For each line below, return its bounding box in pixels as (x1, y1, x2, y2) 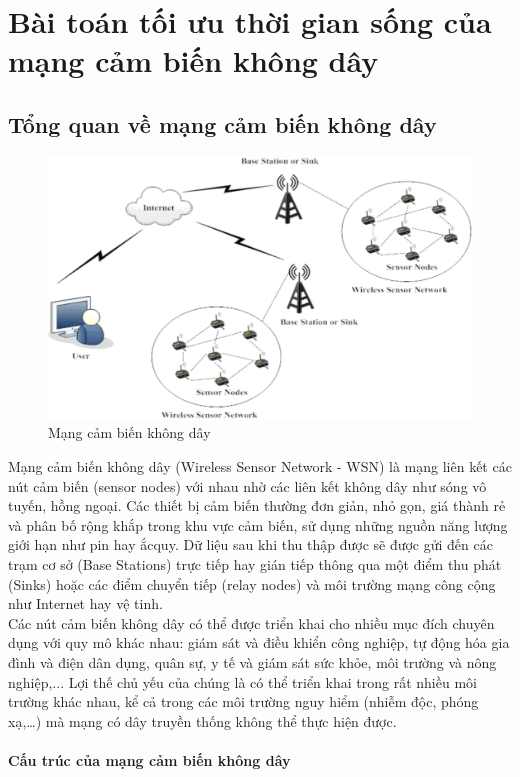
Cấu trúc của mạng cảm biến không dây (8, 749, 291, 770)
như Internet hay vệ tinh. (8, 593, 163, 614)
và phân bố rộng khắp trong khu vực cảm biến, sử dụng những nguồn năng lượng (8, 514, 508, 535)
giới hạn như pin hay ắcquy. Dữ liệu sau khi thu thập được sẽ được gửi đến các (8, 534, 493, 555)
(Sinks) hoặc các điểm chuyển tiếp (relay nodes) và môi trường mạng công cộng (8, 573, 496, 594)
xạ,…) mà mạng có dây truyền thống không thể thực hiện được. (8, 710, 397, 731)
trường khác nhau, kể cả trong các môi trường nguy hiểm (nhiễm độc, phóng (8, 691, 479, 712)
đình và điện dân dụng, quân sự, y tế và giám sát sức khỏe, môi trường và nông (8, 651, 497, 672)
